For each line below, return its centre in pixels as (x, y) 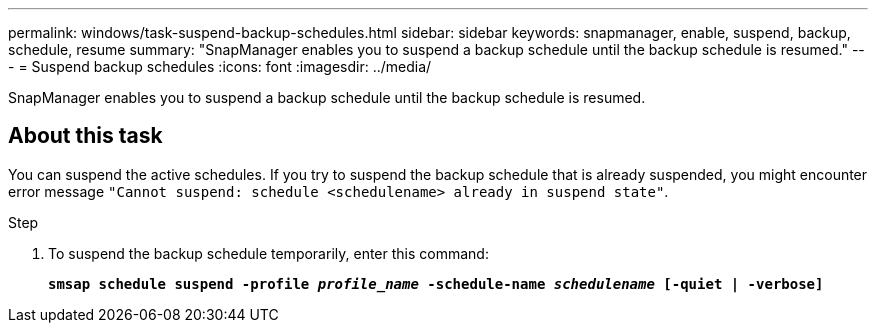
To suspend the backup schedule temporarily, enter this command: (268, 253)
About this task (85, 136)
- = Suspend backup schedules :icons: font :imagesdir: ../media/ (220, 66)
